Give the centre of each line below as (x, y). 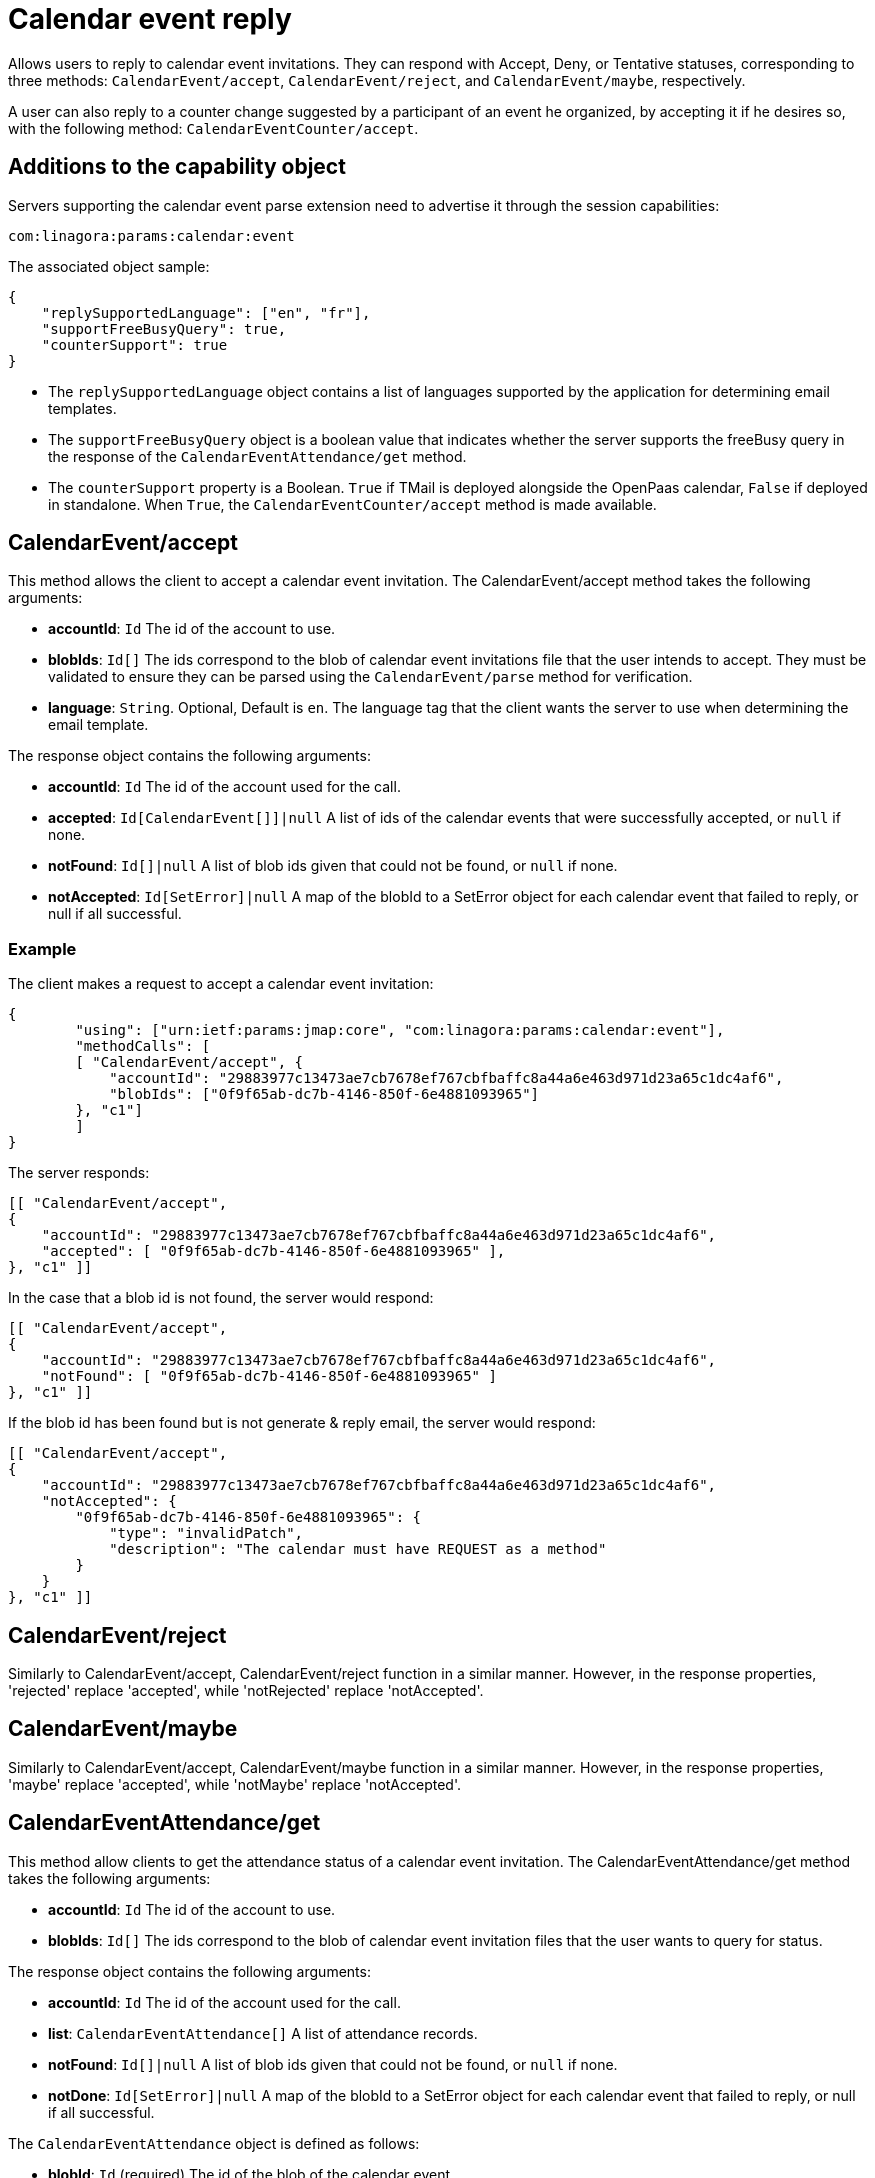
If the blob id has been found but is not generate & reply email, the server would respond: (302, 1423)
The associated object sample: (109, 266)
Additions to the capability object (177, 167)
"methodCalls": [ (143, 1046)
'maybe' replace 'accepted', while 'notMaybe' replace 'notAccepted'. (235, 1784)
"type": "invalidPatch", (206, 1533)
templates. (82, 408)
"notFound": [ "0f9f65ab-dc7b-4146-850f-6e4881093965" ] (269, 1376)
